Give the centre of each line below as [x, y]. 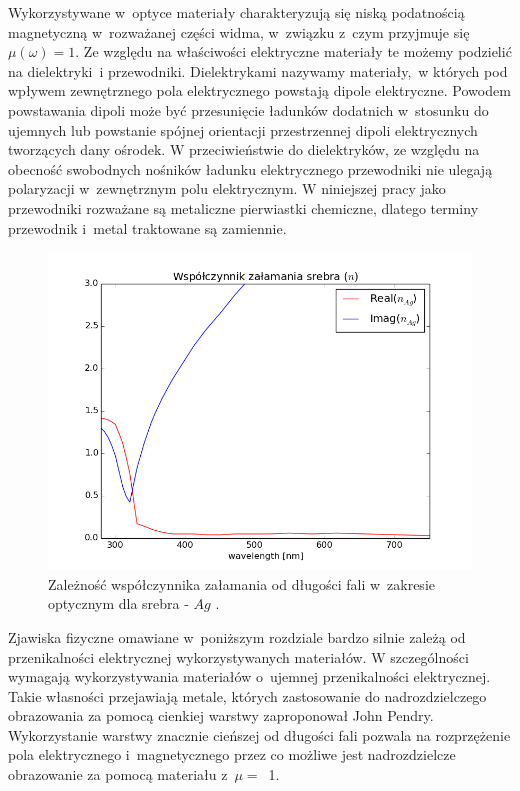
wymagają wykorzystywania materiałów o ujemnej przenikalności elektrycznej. [249, 676]
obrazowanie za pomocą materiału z [118, 774]
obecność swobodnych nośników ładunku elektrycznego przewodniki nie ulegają [250, 168]
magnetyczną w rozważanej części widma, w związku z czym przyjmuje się [239, 31]
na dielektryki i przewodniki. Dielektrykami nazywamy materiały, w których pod [258, 70]
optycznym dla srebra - [118, 603]
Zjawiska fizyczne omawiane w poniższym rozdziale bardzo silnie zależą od [237, 636]
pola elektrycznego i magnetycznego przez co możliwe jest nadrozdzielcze [232, 754]
